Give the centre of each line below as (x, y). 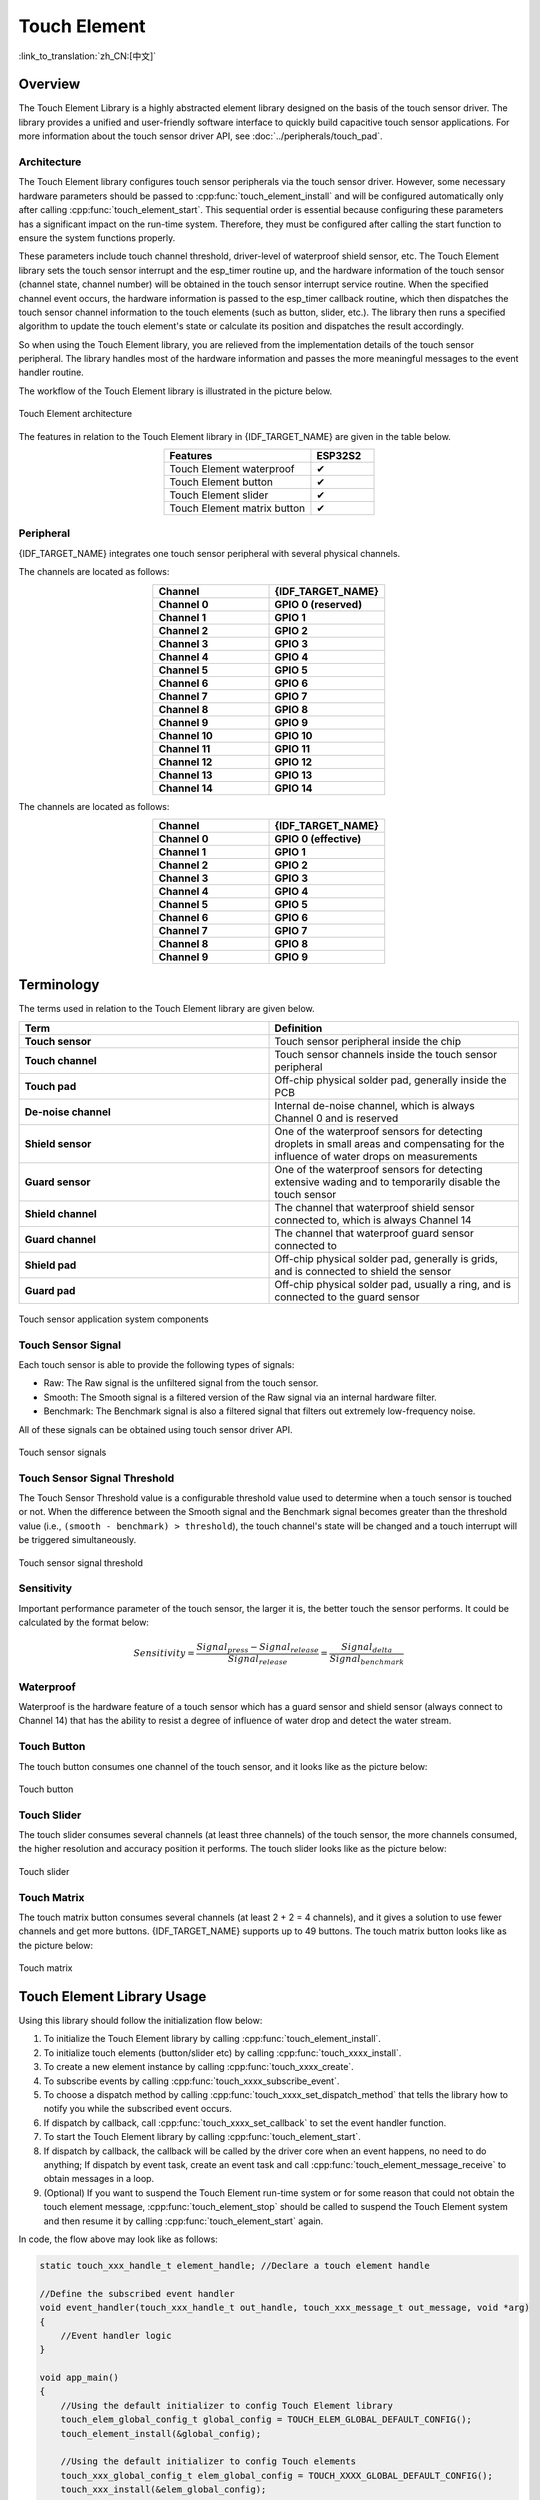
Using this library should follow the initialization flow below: (140, 2021)
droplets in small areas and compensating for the (389, 1143)
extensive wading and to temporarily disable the (387, 1182)
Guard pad (50, 1290)
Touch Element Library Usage (112, 1996)
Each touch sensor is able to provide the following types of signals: (156, 1364)
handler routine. (51, 372)
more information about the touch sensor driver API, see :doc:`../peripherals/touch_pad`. (200, 136)
